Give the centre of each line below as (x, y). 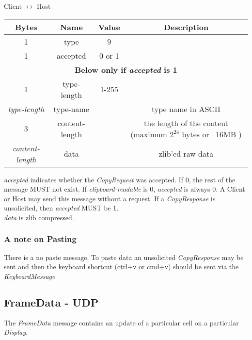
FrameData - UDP (51, 302)
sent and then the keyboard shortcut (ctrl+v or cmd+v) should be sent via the (121, 267)
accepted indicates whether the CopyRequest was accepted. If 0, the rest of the (120, 179)
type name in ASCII (186, 109)
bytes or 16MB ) (212, 134)
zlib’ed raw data (186, 154)
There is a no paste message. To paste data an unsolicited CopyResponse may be (124, 257)
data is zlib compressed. (39, 217)
